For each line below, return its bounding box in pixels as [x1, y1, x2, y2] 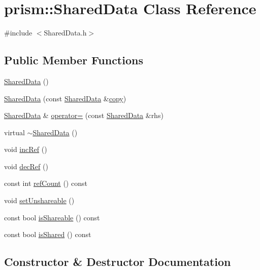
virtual [4, 127, 25, 137]
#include [4, 27, 32, 38]
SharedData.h [44, 27, 87, 38]
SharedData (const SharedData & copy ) [4, 93, 126, 103]
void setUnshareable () [4, 195, 75, 206]
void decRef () [4, 161, 48, 171]
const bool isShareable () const [4, 212, 100, 222]
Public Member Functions [4, 52, 143, 68]
